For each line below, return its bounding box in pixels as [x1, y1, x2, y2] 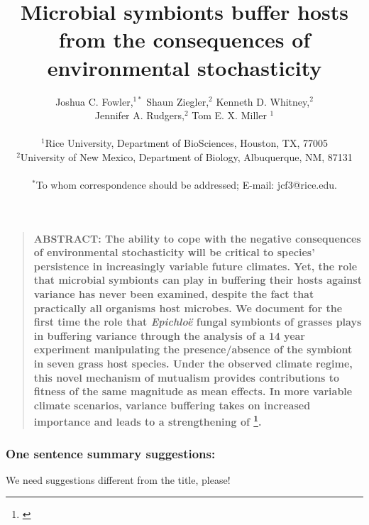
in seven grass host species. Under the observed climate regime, [33, 356, 353, 370]
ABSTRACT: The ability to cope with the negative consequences [33, 231, 361, 245]
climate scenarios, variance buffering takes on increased [33, 397, 311, 412]
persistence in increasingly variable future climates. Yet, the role [33, 258, 358, 273]
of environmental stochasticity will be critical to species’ [33, 245, 315, 260]
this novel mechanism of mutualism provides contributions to [33, 370, 340, 385]
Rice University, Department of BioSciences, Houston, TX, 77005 [45, 136, 328, 150]
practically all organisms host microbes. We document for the [33, 300, 343, 315]
